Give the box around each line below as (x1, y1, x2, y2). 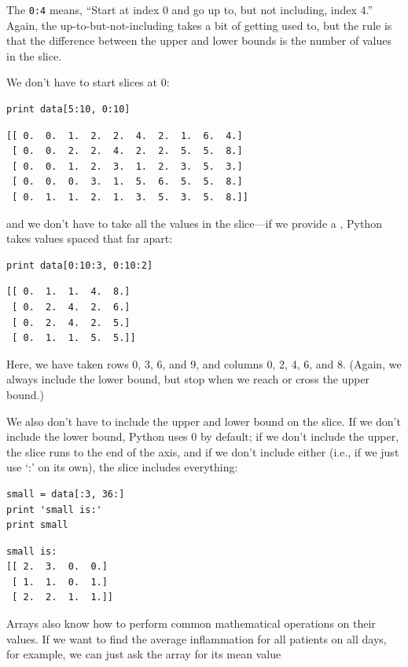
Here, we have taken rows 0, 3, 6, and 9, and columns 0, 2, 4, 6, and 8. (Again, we (6, 355, 402, 372)
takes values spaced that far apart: (6, 230, 173, 247)
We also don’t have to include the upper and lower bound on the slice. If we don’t (6, 412, 401, 429)
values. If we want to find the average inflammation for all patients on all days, (6, 630, 387, 647)
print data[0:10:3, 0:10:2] (6, 259, 153, 271)
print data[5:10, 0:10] (6, 104, 130, 115)
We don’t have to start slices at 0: (6, 74, 170, 90)
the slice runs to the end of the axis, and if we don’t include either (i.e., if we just (6, 443, 399, 460)
